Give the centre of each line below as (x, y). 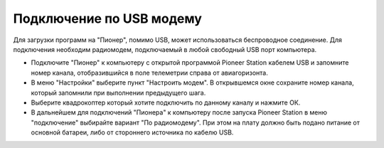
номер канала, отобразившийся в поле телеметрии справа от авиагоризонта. (149, 73)
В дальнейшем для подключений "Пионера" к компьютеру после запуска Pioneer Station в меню (179, 112)
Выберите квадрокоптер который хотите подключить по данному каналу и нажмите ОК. (166, 102)
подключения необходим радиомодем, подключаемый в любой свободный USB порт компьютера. (165, 49)
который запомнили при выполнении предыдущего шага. (118, 92)
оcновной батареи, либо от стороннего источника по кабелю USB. (132, 132)
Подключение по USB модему (108, 18)
